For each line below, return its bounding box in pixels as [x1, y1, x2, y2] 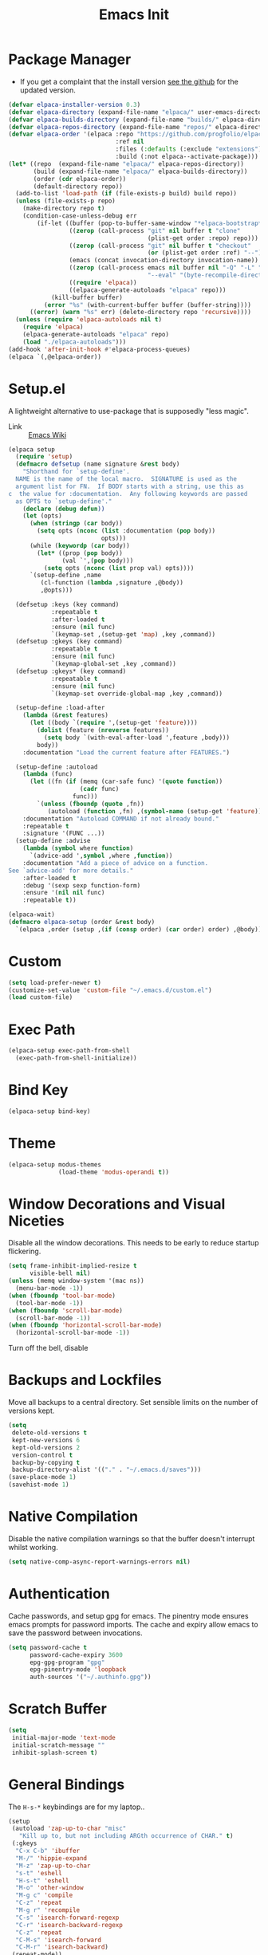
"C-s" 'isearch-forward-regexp [15, 1914, 120, 1922]
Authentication [8, 1585, 110, 1603]
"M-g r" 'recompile [15, 1906, 81, 1914]
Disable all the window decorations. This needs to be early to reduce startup [8, 1238, 259, 1248]
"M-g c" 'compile [15, 1891, 73, 1899]
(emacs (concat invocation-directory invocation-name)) [69, 257, 259, 265]
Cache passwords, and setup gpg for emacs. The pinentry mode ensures [8, 1611, 249, 1620]
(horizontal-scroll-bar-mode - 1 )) [15, 1329, 130, 1337]
